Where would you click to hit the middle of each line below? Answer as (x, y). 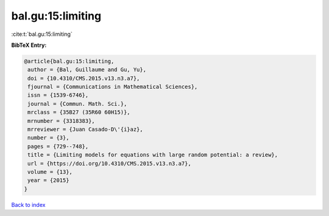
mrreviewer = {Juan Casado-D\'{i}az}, (85, 130)
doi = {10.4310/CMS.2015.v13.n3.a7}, (84, 78)
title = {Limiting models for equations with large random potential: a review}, (153, 155)
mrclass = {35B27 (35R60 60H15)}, (79, 112)
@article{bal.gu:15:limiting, (69, 61)
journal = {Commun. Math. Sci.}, (77, 104)
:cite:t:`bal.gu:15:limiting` (42, 34)
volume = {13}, (50, 172)
